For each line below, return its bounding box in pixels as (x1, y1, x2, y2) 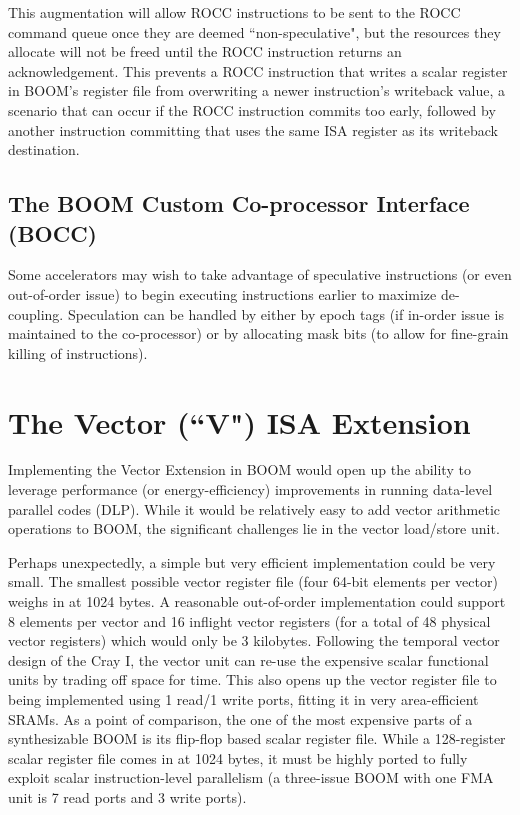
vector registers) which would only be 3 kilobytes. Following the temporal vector (8, 630, 500, 651)
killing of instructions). (8, 342, 148, 363)
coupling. (8, 303, 64, 324)
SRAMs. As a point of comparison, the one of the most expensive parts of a (8, 708, 473, 729)
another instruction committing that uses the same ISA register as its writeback (8, 119, 498, 140)
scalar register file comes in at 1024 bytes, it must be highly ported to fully (8, 747, 468, 768)
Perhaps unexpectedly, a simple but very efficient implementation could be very (8, 551, 496, 572)
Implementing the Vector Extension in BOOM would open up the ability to (8, 459, 471, 480)
